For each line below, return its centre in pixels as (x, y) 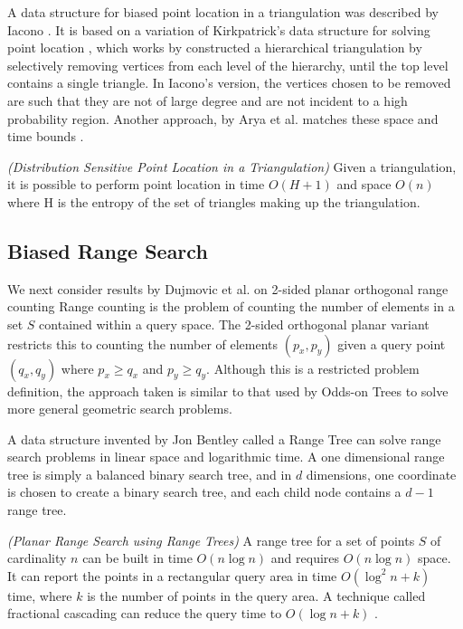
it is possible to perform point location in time (136, 184)
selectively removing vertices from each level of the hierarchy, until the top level (228, 65)
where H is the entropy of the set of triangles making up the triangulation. (214, 201)
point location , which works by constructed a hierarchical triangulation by (215, 48)
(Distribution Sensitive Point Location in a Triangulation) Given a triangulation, (232, 166)
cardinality (37, 558)
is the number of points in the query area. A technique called (256, 595)
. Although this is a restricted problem (313, 368)
